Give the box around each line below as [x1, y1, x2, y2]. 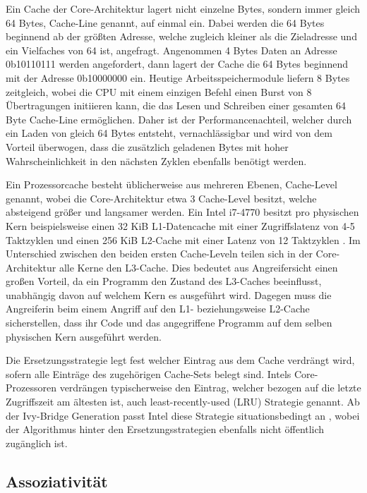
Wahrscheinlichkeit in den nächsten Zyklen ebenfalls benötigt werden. [6, 153, 307, 168]
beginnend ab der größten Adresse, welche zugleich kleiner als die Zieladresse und [6, 29, 357, 44]
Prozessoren [6, 380, 56, 395]
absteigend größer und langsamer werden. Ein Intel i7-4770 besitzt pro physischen [6, 205, 359, 219]
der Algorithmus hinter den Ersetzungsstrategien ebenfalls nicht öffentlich [6, 422, 325, 437]
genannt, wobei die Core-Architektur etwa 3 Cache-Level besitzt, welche [6, 190, 317, 205]
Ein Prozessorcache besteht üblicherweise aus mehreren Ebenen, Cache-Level [6, 177, 337, 192]
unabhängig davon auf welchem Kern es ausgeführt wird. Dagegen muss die [6, 287, 332, 302]
